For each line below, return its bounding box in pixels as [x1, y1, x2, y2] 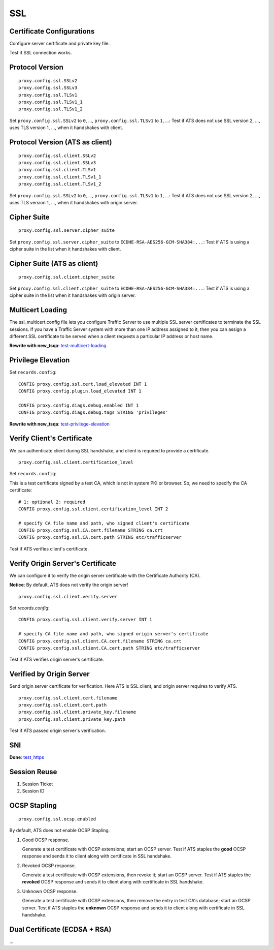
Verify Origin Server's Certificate [9, 559, 117, 568]
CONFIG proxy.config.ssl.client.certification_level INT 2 [18, 506, 168, 512]
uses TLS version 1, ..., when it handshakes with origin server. [9, 199, 138, 205]
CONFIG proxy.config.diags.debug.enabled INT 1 [18, 402, 139, 408]
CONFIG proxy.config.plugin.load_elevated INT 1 [18, 388, 142, 394]
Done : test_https [9, 754, 44, 760]
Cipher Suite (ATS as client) [9, 259, 98, 268]
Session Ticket [22, 781, 53, 787]
